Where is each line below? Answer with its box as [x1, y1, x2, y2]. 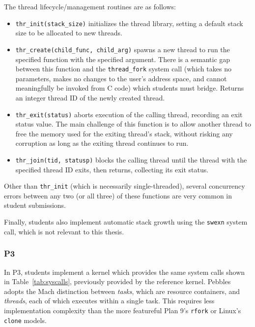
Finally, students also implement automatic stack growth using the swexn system [4, 217, 248, 227]
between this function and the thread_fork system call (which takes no [15, 64, 231, 74]
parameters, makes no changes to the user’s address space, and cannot [15, 73, 227, 83]
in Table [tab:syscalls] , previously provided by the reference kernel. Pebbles [4, 276, 231, 287]
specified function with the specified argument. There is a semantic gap [15, 54, 230, 64]
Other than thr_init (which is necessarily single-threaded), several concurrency [4, 181, 245, 191]
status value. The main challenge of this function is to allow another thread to [15, 119, 251, 129]
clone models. [4, 315, 47, 325]
